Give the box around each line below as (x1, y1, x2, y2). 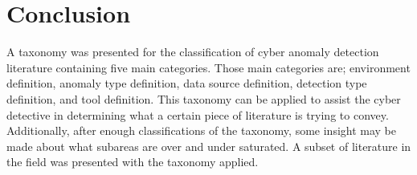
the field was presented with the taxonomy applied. (6, 153, 259, 170)
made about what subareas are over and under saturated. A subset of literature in (6, 137, 411, 154)
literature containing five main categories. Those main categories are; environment (6, 59, 411, 75)
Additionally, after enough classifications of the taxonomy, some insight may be (6, 122, 396, 139)
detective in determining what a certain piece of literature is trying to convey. (6, 106, 389, 123)
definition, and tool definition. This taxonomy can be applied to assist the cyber (6, 90, 401, 107)
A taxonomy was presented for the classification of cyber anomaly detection (6, 43, 379, 60)
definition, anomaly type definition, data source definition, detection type (6, 75, 367, 92)
